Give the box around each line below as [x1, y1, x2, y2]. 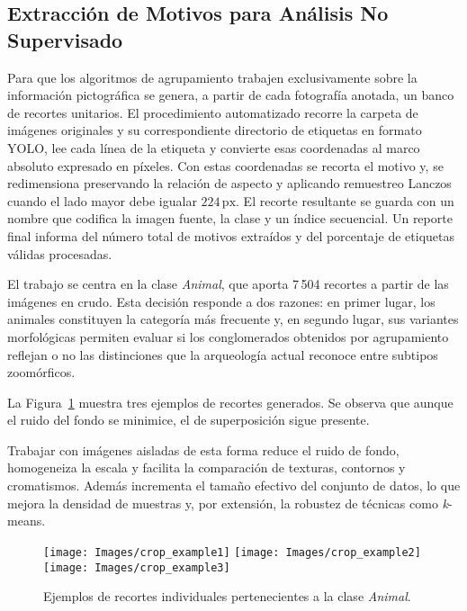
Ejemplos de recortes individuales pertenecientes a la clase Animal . [43, 587, 411, 606]
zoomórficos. [7, 363, 76, 382]
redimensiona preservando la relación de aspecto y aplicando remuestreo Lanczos [7, 174, 452, 193]
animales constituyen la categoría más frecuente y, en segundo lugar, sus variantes [7, 310, 459, 328]
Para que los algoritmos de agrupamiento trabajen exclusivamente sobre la [7, 67, 418, 86]
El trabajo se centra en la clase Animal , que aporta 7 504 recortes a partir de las [7, 274, 449, 293]
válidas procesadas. [7, 244, 112, 263]
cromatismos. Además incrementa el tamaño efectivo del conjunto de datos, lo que [7, 476, 461, 495]
